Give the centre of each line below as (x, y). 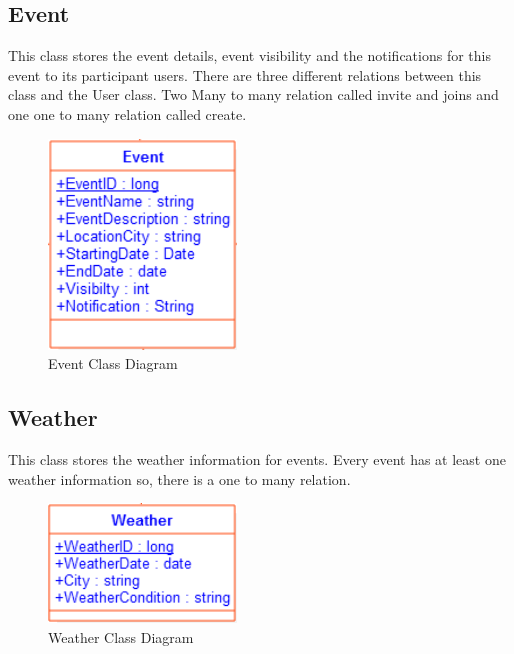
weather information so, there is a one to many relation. (179, 478)
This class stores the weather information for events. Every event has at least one (257, 459)
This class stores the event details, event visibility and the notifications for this (249, 55)
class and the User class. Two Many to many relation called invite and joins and (253, 94)
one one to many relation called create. (127, 113)
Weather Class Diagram (121, 636)
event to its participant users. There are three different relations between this (245, 74)
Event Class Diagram (113, 363)
